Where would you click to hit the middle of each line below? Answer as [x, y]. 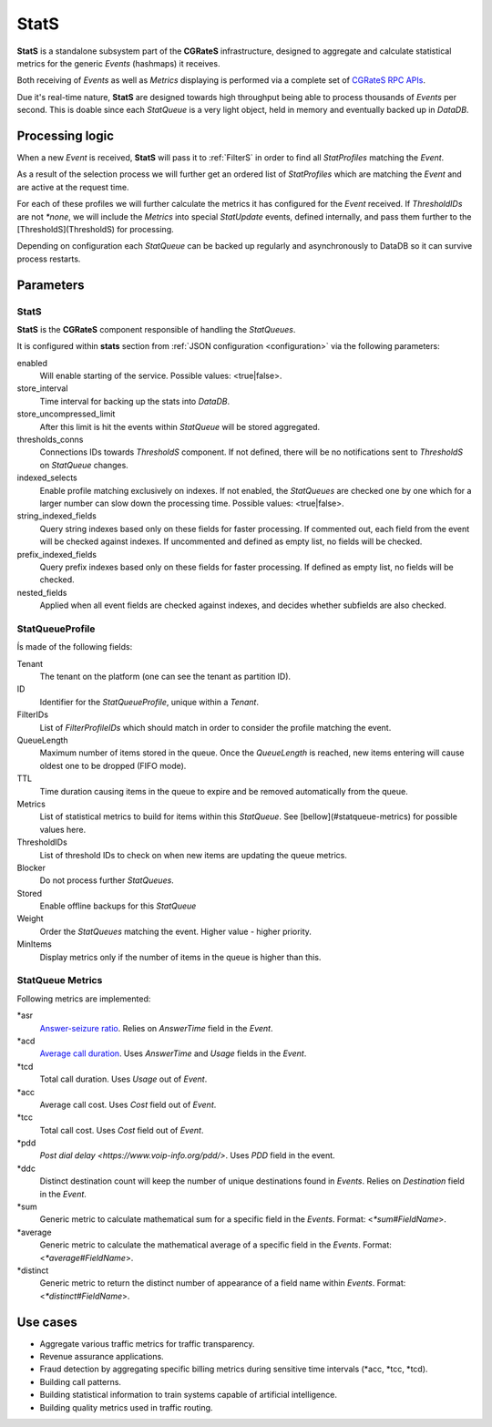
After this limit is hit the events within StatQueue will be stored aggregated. [180, 426]
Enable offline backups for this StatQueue [118, 906]
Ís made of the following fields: [75, 647]
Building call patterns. [81, 1381]
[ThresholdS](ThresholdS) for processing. [96, 229]
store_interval [42, 388]
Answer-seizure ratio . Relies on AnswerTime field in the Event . [156, 1028]
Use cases [47, 1322]
